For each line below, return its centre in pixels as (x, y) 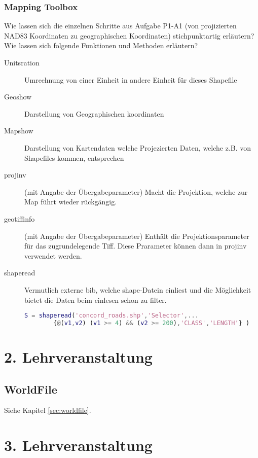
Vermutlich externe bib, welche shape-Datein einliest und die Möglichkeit (138, 289)
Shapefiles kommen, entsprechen (74, 157)
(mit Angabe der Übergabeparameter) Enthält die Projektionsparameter (137, 236)
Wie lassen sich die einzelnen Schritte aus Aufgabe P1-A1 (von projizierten (120, 26)
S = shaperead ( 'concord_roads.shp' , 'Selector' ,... (112, 316)
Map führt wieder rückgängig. (71, 202)
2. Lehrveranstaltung (78, 357)
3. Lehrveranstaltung (78, 445)
